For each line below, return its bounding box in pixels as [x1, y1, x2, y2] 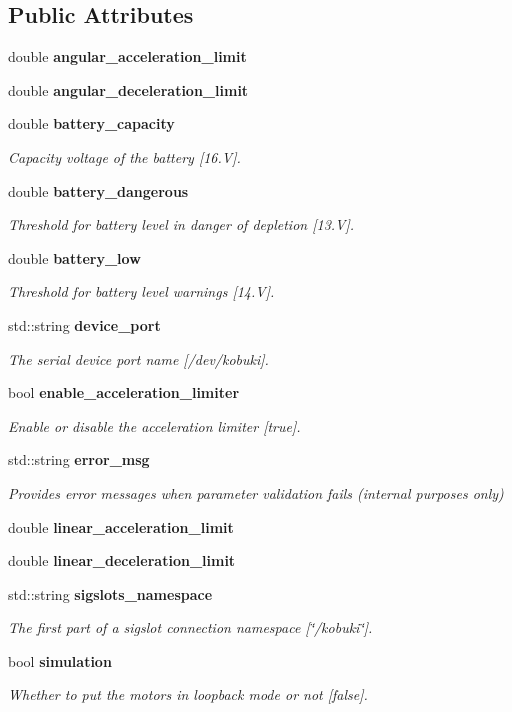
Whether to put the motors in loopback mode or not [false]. [8, 684, 368, 705]
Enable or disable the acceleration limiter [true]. [8, 415, 301, 436]
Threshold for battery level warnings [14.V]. [8, 281, 275, 302]
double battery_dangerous [8, 180, 189, 201]
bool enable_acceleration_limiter [8, 382, 240, 403]
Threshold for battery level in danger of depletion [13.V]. [8, 214, 355, 235]
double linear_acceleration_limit [8, 516, 234, 537]
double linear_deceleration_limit [8, 550, 236, 571]
